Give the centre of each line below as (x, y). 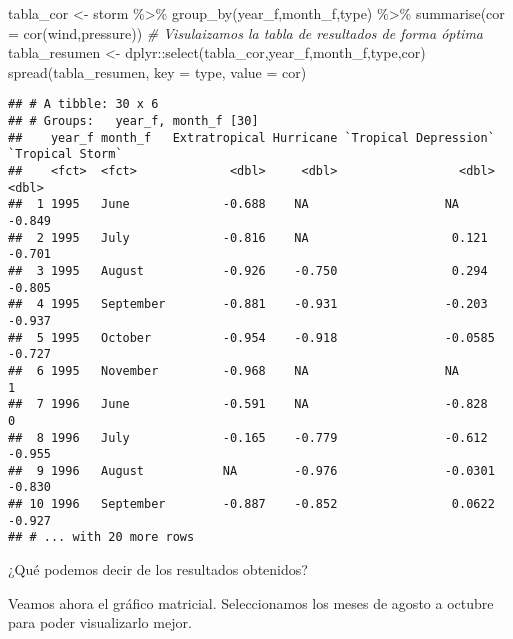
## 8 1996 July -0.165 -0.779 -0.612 (248, 437)
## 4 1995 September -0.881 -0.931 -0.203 (248, 304)
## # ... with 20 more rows (101, 537)
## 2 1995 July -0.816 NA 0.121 (248, 237)
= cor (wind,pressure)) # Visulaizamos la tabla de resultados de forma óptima (246, 32)
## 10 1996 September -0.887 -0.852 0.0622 (251, 504)
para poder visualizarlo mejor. (100, 622)
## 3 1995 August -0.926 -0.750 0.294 (248, 270)
